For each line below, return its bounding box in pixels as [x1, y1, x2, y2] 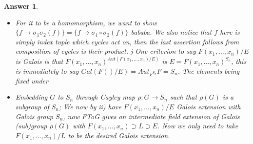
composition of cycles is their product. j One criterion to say [15, 46, 196, 56]
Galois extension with [176, 101, 241, 111]
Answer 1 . [4, 1, 38, 11]
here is [220, 27, 240, 37]
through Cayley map [76, 92, 136, 102]
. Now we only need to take [157, 121, 238, 131]
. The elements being [177, 66, 240, 76]
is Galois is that [15, 56, 63, 66]
